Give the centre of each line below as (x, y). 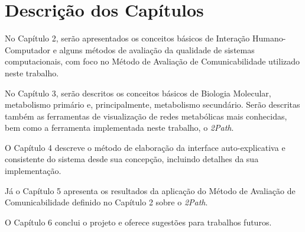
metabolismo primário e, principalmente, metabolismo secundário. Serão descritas (152, 104)
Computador (28, 49)
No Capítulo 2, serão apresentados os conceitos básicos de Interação (127, 38)
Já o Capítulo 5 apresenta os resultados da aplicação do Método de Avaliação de (150, 190)
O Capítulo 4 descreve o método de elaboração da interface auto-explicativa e (145, 147)
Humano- (269, 38)
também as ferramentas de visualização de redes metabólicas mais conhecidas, (146, 116)
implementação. (33, 171)
